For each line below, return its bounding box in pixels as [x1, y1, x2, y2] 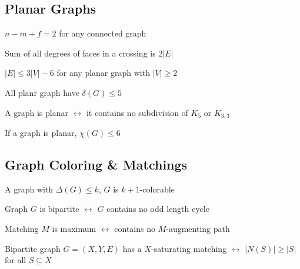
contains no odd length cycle [106, 202, 209, 215]
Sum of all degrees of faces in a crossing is [5, 47, 156, 59]
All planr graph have [5, 86, 79, 98]
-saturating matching [151, 242, 227, 254]
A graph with [5, 182, 54, 195]
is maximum [52, 222, 96, 235]
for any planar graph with [56, 67, 150, 79]
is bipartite [39, 202, 79, 215]
